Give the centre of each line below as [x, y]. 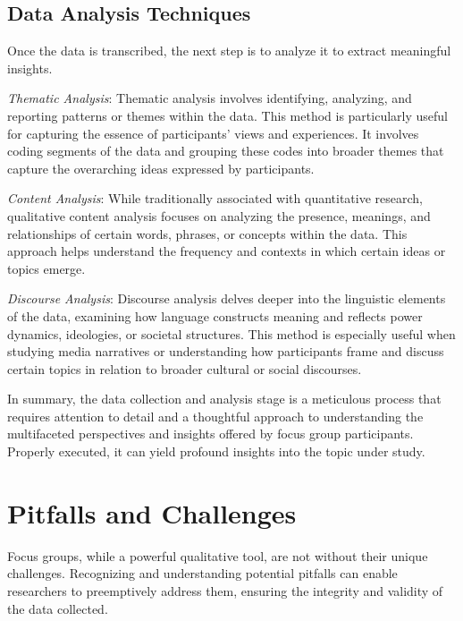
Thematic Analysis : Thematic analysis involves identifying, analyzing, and [210, 98]
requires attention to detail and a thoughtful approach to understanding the [215, 416]
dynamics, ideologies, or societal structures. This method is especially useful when [231, 333]
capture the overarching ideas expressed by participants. [161, 168]
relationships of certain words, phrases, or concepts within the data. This [207, 233]
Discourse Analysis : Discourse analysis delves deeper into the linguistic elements [227, 298]
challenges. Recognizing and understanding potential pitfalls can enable [202, 573]
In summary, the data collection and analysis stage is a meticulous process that [224, 399]
